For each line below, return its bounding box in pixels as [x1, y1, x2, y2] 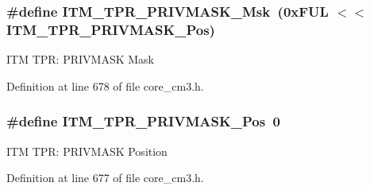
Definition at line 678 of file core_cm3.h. [6, 77, 204, 94]
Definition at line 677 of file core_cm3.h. [6, 169, 204, 186]
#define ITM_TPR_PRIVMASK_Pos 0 [6, 111, 280, 131]
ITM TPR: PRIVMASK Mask [6, 51, 154, 68]
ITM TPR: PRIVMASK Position [6, 142, 168, 159]
